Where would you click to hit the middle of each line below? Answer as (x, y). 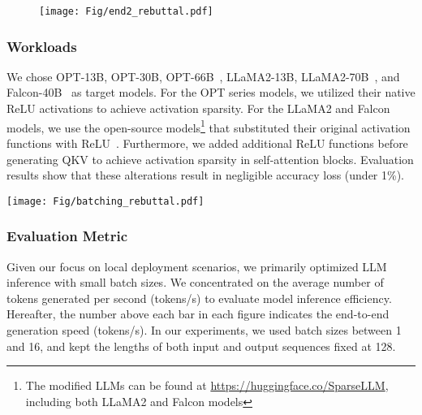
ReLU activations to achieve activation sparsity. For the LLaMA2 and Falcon (198, 108)
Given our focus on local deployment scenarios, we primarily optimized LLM (197, 266)
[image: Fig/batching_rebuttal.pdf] (105, 201)
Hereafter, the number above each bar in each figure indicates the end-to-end (198, 314)
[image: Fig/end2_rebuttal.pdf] (126, 11)
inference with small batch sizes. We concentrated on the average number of (195, 282)
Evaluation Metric (67, 236)
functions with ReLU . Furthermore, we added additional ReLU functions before (207, 143)
